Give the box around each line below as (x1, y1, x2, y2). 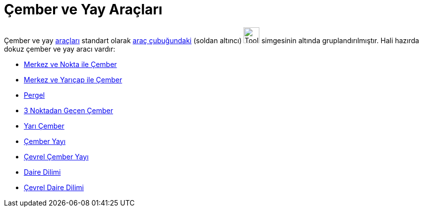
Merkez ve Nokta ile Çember (24, 60, 117, 69)
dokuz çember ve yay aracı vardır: (4, 44, 116, 53)
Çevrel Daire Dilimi (24, 183, 84, 192)
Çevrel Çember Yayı (24, 152, 89, 161)
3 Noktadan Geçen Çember (24, 106, 113, 115)
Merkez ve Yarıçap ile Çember (24, 75, 122, 84)
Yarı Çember (24, 121, 64, 130)
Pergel (24, 90, 45, 99)
